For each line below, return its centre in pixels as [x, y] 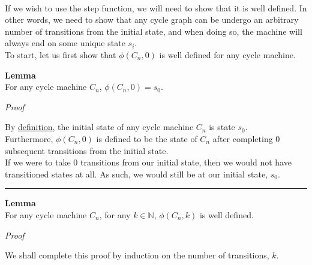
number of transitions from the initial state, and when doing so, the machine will [154, 31]
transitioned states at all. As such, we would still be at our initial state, [136, 174]
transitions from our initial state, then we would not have [186, 162]
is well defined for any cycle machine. [227, 54]
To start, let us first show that [61, 54]
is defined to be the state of [147, 138]
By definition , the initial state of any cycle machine [99, 127]
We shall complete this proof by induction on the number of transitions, [137, 255]
